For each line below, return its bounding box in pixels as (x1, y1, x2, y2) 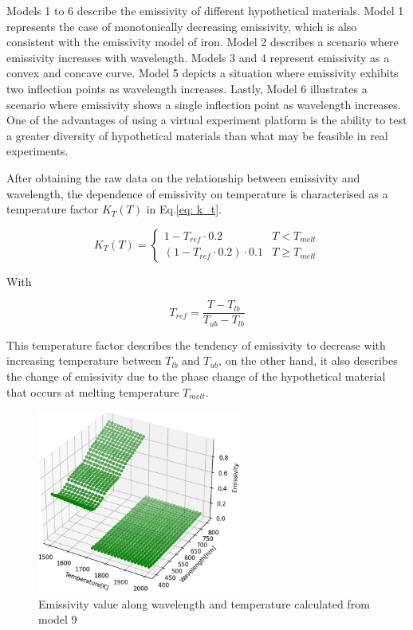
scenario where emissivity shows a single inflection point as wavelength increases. (6, 96, 401, 112)
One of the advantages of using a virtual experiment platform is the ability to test (6, 112, 407, 128)
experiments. (6, 143, 69, 159)
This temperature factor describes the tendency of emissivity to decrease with (6, 336, 386, 353)
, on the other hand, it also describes (218, 352, 398, 369)
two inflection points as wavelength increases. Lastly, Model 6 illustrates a (6, 80, 368, 96)
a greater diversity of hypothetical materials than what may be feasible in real (6, 127, 388, 143)
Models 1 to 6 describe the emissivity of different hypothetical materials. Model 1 (6, 2, 404, 18)
